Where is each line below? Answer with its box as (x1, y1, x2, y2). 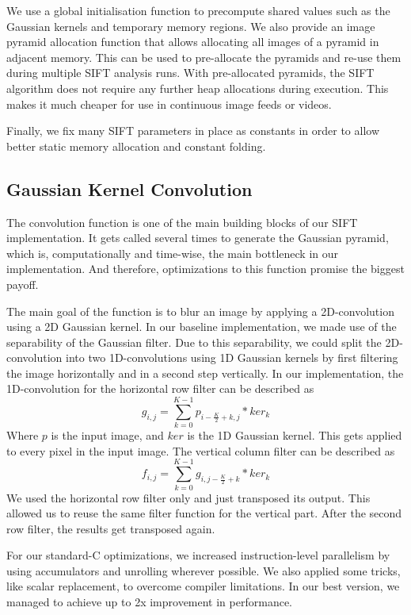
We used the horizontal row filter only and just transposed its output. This (6, 489, 371, 505)
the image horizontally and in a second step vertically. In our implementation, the (6, 364, 404, 381)
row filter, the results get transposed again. (6, 520, 215, 536)
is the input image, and (51, 427, 164, 444)
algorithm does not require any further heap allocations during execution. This (6, 79, 389, 96)
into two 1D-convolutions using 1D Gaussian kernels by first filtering (66, 349, 398, 366)
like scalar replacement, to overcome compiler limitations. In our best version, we (6, 578, 400, 594)
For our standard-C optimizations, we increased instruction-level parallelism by (6, 547, 390, 563)
